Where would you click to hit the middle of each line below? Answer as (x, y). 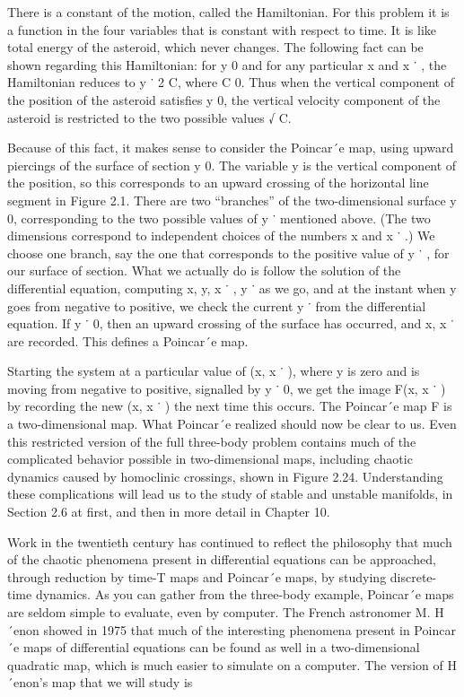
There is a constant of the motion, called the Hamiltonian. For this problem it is (228, 12)
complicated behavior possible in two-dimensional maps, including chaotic (210, 459)
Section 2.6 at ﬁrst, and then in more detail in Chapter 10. (169, 512)
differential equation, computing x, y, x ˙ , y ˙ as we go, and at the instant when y (232, 288)
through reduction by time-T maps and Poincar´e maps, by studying (197, 576)
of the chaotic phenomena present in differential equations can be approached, (222, 559)
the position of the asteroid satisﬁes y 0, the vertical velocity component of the (224, 99)
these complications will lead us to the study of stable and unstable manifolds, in (230, 494)
